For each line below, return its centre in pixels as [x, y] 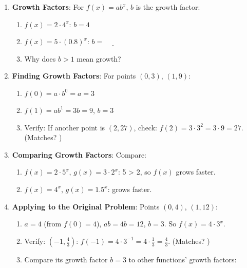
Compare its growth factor [66, 259]
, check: [145, 127]
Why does [40, 58]
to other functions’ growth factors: [183, 259]
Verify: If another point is [65, 127]
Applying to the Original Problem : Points [86, 206]
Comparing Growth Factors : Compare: [79, 154]
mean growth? [99, 58]
